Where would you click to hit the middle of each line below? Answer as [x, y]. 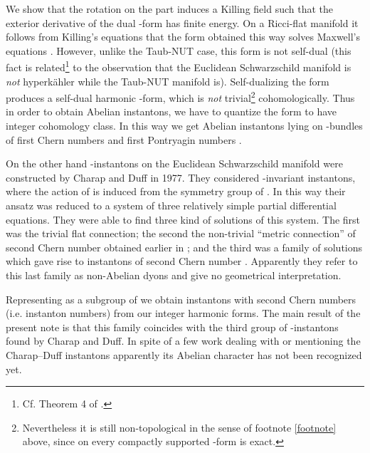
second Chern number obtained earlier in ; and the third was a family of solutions [184, 247]
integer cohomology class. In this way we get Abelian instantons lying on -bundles [184, 126]
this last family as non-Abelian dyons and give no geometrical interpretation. [174, 275]
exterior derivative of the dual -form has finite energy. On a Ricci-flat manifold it [182, 22]
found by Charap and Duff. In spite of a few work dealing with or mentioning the [183, 341]
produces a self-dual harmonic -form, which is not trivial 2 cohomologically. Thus [180, 97]
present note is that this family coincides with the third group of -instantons [172, 327]
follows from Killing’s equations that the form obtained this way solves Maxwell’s [183, 37]
